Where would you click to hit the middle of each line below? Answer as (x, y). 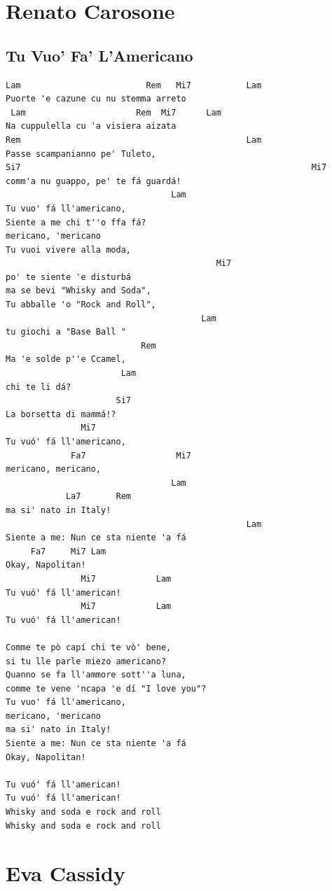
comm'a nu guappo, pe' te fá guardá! (94, 181)
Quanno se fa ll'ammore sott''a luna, (96, 675)
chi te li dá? (39, 387)
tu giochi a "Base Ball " (66, 332)
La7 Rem (98, 497)
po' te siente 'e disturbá (68, 277)
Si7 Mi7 (166, 168)
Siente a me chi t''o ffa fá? (76, 222)
